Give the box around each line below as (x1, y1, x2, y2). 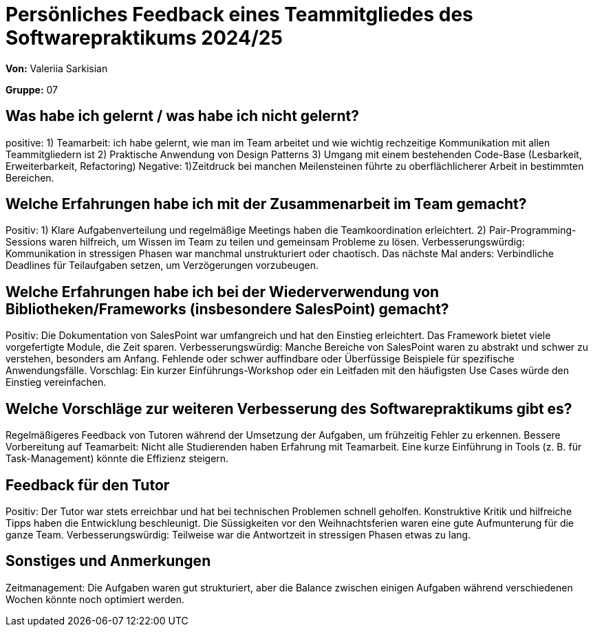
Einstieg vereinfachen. (6, 376, 107, 389)
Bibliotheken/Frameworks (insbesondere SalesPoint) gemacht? (6, 300, 449, 318)
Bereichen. (6, 171, 54, 184)
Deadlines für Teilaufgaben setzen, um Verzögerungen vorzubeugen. (6, 259, 319, 272)
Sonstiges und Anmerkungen (6, 552, 211, 570)
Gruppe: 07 (6, 83, 58, 96)
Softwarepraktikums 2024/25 (6, 26, 283, 50)
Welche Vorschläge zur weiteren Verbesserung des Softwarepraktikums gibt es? (6, 400, 572, 417)
